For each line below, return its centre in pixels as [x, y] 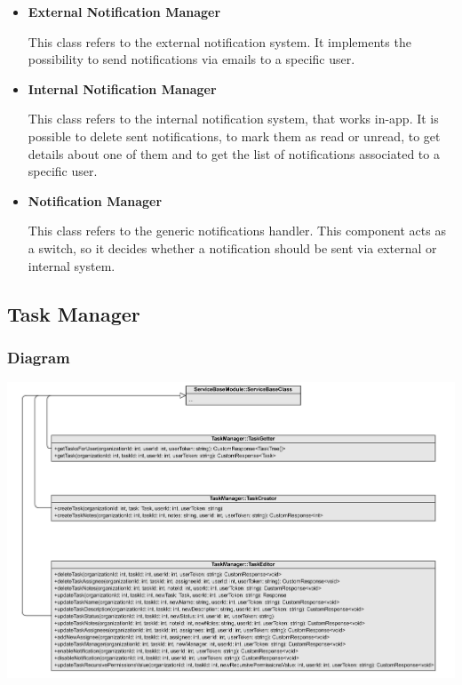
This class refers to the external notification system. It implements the [219, 41]
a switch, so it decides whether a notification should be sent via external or [232, 247]
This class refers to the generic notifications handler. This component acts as [237, 231]
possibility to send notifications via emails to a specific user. [191, 59]
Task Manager [74, 313]
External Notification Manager [124, 12]
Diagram [39, 357]
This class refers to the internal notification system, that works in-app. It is [233, 119]
